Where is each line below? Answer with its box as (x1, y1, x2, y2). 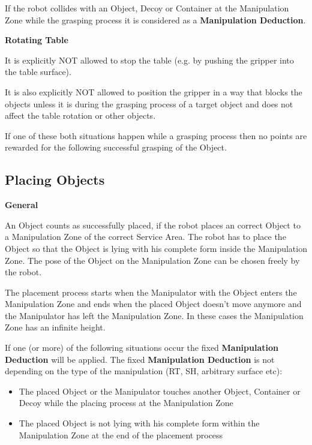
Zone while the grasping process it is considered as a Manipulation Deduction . (5, 13, 306, 26)
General (5, 199, 38, 211)
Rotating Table (5, 34, 68, 46)
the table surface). (5, 65, 71, 78)
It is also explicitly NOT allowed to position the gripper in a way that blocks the (5, 85, 302, 98)
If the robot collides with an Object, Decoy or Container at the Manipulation (5, 2, 289, 14)
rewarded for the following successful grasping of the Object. (5, 141, 227, 154)
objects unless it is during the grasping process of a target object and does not (5, 97, 293, 110)
